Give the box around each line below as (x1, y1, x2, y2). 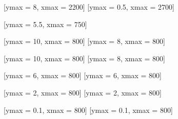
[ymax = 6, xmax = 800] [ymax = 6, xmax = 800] (4, 70, 162, 81)
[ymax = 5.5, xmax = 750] (4, 18, 87, 29)
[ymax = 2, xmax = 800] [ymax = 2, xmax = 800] (4, 87, 162, 98)
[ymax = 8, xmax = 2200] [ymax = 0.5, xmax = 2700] (4, 2, 174, 12)
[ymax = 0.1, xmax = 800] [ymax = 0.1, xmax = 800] (4, 104, 173, 115)
